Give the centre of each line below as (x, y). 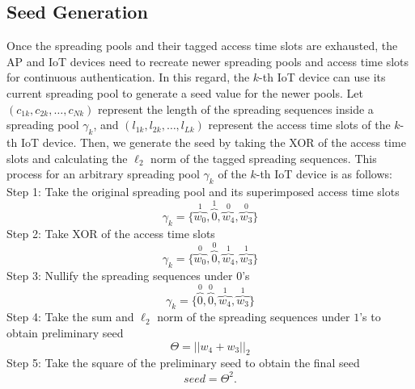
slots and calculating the (67, 158)
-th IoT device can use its (322, 77)
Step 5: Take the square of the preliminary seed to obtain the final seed (183, 363)
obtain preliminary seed (65, 333)
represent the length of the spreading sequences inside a (236, 109)
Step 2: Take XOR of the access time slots (111, 233)
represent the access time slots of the (299, 125)
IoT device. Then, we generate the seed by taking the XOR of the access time (213, 142)
